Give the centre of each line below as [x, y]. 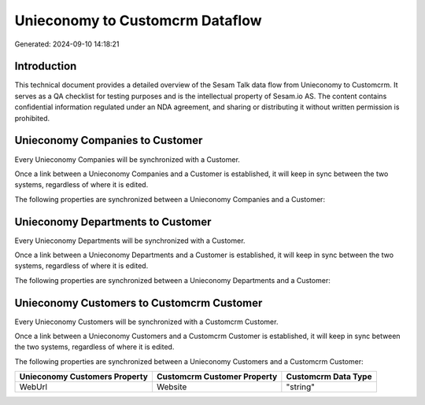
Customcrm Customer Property [217, 377]
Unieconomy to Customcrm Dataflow [139, 20]
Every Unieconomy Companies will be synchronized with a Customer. [127, 159]
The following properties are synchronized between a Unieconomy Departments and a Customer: [172, 280]
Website [172, 387]
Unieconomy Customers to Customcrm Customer [139, 303]
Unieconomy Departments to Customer [113, 221]
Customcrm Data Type [329, 377]
